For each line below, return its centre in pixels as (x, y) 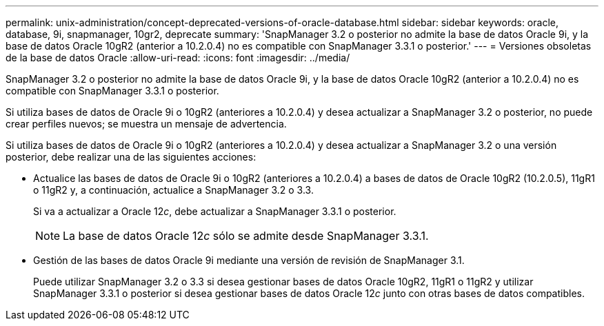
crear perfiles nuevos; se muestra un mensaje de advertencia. (146, 124)
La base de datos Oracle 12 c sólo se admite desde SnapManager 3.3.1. (246, 236)
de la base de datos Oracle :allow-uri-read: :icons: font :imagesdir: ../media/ (178, 58)
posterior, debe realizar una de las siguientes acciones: (131, 157)
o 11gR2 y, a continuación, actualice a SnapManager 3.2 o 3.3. (173, 190)
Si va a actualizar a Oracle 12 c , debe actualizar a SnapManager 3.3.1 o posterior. (215, 211)
